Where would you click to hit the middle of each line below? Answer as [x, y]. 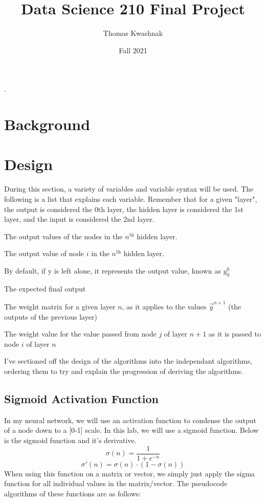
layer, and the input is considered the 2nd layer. [79, 219]
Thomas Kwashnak [133, 33]
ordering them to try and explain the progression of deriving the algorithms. [124, 371]
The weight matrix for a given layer [60, 307]
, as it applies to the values [164, 307]
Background [47, 124]
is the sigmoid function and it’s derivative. [70, 440]
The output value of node [44, 253]
